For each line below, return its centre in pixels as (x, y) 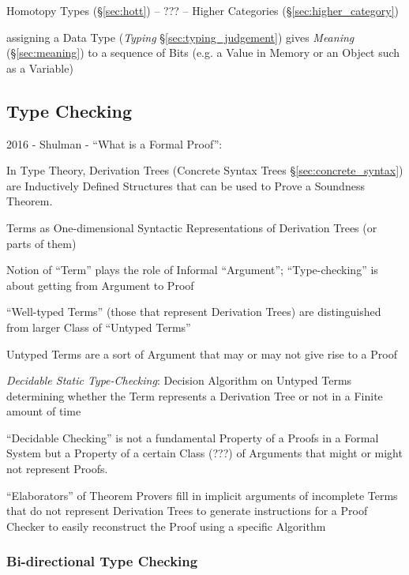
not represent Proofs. (57, 469)
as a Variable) (40, 68)
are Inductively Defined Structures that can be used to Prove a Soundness (186, 185)
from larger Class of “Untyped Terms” (99, 327)
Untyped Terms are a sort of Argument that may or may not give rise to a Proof (202, 353)
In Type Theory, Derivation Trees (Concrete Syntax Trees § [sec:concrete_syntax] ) (205, 170)
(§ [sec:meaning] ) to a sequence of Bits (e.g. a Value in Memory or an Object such (203, 53)
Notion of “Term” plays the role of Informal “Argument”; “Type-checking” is (192, 270)
